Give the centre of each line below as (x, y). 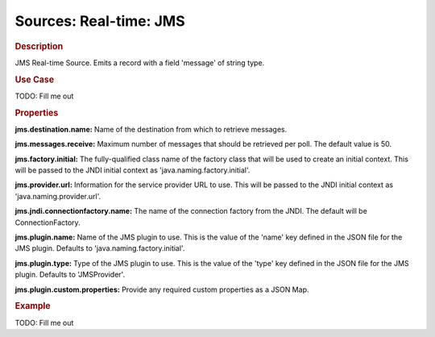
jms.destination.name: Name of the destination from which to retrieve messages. (151, 129)
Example (33, 306)
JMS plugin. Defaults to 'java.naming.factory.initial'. (100, 248)
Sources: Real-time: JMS (100, 21)
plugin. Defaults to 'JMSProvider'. (70, 275)
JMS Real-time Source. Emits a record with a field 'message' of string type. (140, 62)
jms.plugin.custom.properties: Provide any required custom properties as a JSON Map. (162, 289)
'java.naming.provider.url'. (58, 196)
